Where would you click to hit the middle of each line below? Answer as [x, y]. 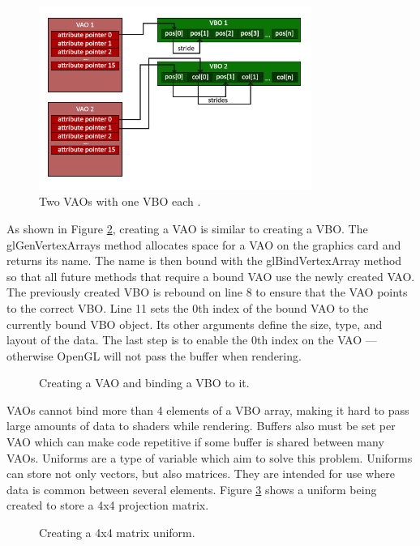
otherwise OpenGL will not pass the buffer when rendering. [154, 355]
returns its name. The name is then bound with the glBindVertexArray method [204, 260]
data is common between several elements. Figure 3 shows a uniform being [192, 489]
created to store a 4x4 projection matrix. [108, 505]
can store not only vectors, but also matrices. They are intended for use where [201, 473]
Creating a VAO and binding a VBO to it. [144, 383]
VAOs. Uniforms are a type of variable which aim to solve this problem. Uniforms [210, 457]
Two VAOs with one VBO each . [120, 201]
